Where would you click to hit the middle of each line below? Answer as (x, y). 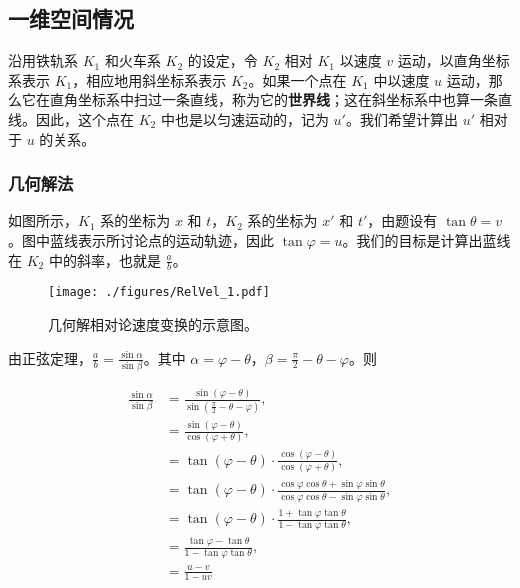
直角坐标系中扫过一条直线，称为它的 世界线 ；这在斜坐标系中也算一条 (273, 99)
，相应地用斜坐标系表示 (149, 79)
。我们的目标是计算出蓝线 (426, 239)
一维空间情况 (71, 18)
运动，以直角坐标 (453, 60)
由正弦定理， (50, 357)
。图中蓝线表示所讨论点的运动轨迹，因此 (141, 239)
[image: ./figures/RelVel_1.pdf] (159, 292)
